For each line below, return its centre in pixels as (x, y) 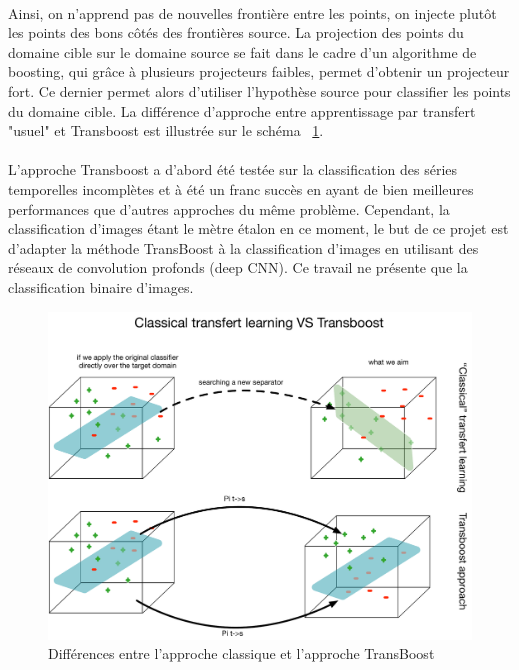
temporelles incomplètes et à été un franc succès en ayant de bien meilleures (241, 188)
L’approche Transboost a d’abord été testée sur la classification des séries (233, 169)
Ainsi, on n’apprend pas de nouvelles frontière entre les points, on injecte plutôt (252, 12)
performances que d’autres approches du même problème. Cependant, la (229, 208)
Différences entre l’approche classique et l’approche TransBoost (241, 653)
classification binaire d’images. (101, 286)
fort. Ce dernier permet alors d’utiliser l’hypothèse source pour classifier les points (259, 90)
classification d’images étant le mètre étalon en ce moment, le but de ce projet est (258, 228)
